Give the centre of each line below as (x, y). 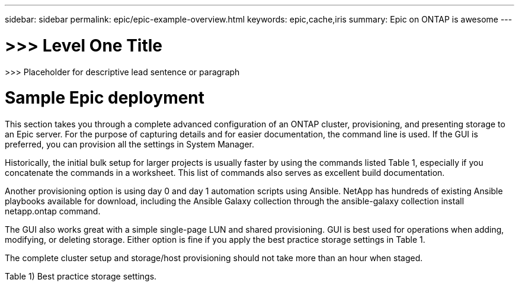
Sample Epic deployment (105, 98)
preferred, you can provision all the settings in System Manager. (130, 144)
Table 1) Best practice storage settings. (81, 276)
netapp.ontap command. (53, 211)
